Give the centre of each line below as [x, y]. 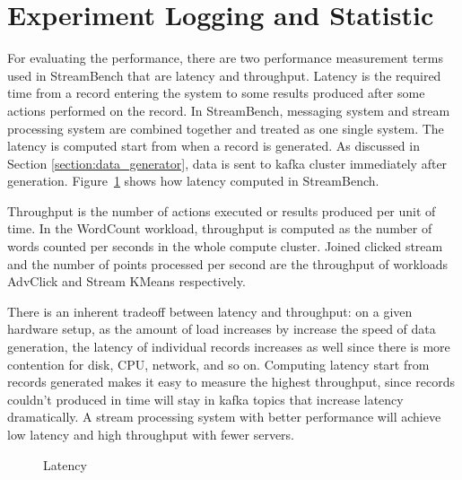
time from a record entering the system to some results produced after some [216, 93]
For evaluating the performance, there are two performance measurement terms [225, 58]
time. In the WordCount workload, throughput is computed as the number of [220, 228]
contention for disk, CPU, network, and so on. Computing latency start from [218, 364]
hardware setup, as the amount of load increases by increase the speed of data [222, 329]
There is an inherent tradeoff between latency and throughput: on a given [210, 311]
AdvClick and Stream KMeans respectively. [126, 281]
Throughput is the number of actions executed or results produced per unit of [222, 210]
